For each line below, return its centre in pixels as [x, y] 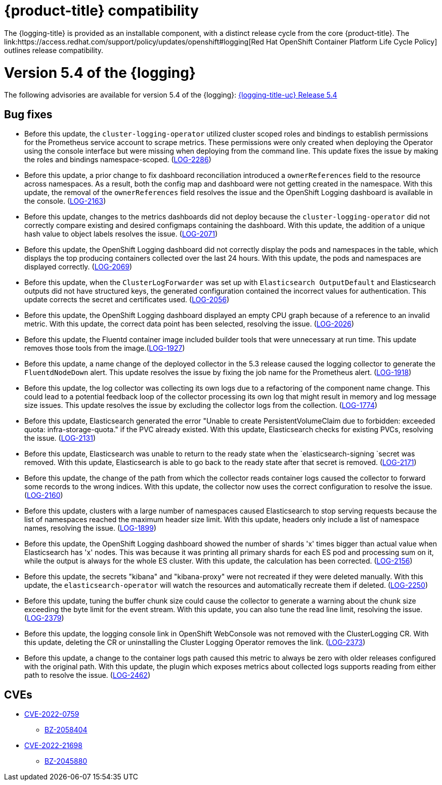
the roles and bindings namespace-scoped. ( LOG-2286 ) [118, 160]
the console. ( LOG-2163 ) [65, 201]
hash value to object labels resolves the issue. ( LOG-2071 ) [121, 234]
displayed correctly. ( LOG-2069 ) [78, 267]
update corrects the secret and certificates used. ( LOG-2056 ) [127, 300]
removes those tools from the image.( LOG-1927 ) [105, 348]
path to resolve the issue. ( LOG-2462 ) [87, 675]
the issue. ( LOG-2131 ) [60, 438]
